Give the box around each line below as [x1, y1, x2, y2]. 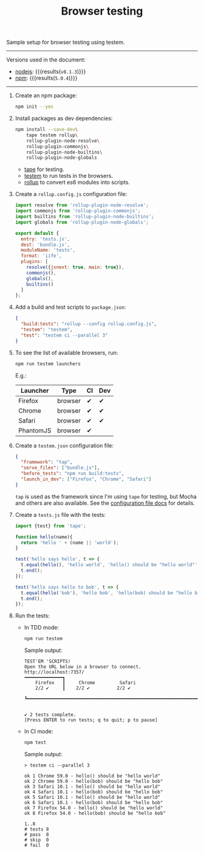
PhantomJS [18, 426, 52, 435]
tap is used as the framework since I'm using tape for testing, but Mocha [15, 493, 197, 500]
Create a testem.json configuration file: [15, 441, 114, 449]
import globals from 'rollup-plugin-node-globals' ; [15, 219, 149, 225]
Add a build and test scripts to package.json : [15, 303, 126, 311]
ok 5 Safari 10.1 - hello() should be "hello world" [24, 795, 161, 801]
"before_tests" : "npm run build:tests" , [21, 471, 124, 477]
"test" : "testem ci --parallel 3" [21, 332, 108, 339]
